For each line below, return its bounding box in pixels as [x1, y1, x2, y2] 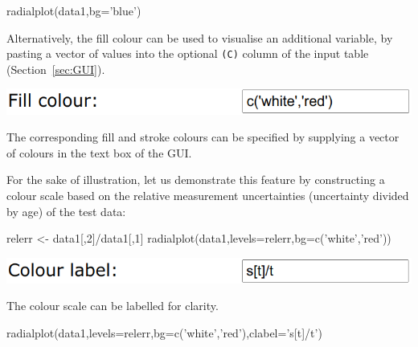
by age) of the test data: [6, 202, 126, 219]
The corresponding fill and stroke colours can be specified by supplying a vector [6, 129, 400, 145]
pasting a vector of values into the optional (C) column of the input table [6, 45, 369, 62]
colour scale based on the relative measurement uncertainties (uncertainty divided [6, 186, 409, 203]
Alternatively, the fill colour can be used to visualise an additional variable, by [6, 29, 393, 46]
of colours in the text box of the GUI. [6, 144, 192, 161]
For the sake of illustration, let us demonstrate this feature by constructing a [6, 171, 385, 188]
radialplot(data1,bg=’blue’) [6, 2, 141, 18]
